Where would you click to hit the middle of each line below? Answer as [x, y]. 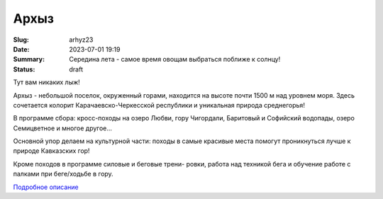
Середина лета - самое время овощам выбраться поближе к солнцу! [175, 59]
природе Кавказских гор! [51, 151]
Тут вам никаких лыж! [47, 82]
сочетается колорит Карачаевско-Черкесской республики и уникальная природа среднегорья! [159, 105]
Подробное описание [46, 187]
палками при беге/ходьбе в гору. [63, 174]
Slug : [21, 40]
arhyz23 [81, 40]
